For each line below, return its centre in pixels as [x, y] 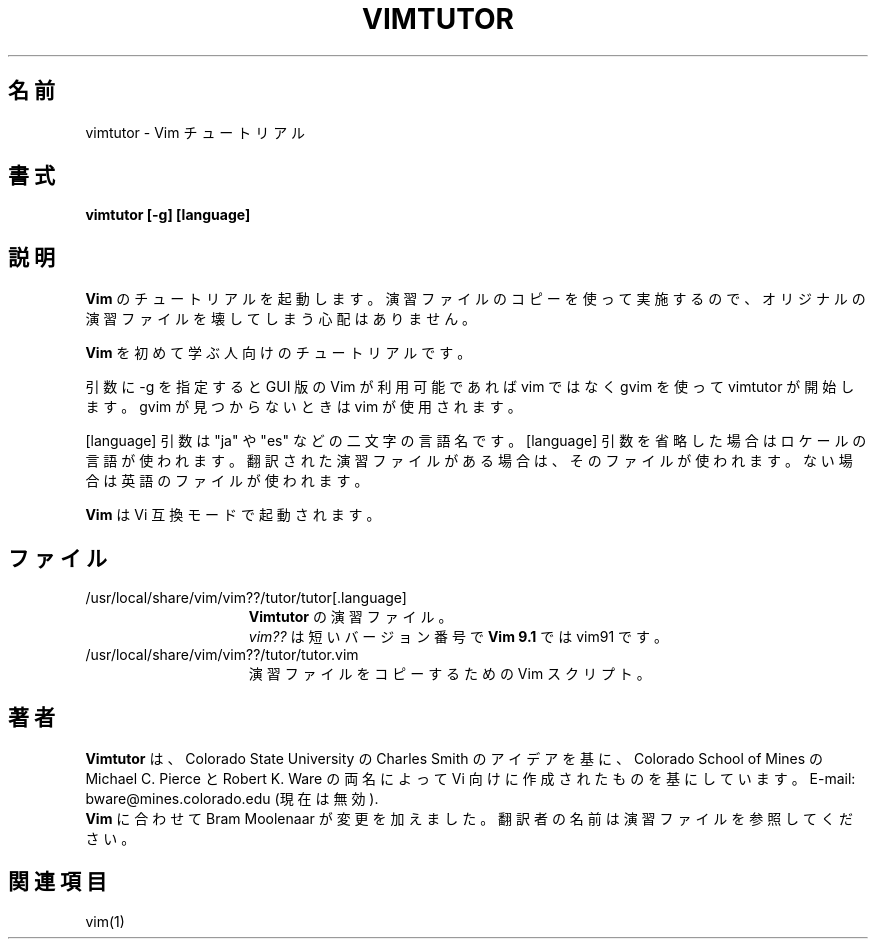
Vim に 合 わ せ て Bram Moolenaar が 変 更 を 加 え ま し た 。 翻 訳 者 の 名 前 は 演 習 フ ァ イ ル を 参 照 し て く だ [469, 818]
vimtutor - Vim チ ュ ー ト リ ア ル [195, 132]
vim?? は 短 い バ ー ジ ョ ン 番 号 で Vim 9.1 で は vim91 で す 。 [458, 637]
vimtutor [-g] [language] [168, 215]
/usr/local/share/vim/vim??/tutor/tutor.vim [222, 655]
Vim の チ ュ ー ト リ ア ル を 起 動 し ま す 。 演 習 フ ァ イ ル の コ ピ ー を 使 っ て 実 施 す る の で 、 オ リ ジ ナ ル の [475, 299]
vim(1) [105, 921]
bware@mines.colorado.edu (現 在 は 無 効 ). [232, 798]
